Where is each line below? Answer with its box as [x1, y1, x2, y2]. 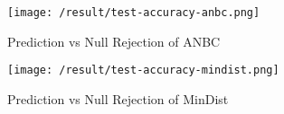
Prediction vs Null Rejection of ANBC [7, 31, 221, 50]
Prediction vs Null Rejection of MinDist [7, 89, 229, 108]
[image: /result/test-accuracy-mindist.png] [7, 64, 279, 77]
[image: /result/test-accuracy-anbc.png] [7, 6, 260, 19]
